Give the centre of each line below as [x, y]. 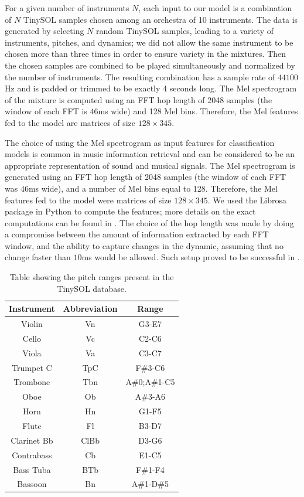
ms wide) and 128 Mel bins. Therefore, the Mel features [198, 111]
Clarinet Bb [32, 440]
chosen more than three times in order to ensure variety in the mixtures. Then [146, 54]
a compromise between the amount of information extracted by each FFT [137, 234]
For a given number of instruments [67, 8]
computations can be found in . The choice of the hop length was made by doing [149, 222]
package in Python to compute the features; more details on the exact [130, 211]
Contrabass [32, 455]
